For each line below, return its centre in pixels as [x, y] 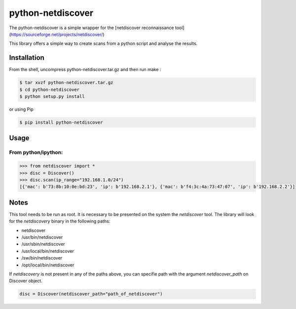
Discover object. [26, 281]
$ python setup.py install [52, 96]
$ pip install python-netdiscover [61, 122]
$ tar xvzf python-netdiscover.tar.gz [66, 83]
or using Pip [21, 109]
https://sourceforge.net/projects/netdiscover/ [57, 34]
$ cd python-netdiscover [50, 89]
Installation [27, 58]
